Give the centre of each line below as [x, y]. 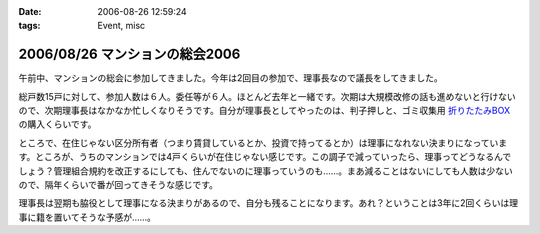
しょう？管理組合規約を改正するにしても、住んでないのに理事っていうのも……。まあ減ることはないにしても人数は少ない [266, 171]
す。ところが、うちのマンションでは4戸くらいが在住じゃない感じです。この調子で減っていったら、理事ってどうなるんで [265, 157]
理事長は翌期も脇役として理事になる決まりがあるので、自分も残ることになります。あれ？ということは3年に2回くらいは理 [268, 203]
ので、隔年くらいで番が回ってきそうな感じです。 [118, 185]
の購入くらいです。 [57, 124]
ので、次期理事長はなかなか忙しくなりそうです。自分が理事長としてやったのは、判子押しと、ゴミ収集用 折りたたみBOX [264, 111]
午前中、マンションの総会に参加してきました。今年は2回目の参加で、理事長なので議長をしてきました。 [231, 78]
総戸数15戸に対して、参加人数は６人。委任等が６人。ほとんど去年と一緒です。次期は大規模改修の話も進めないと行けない [267, 96]
